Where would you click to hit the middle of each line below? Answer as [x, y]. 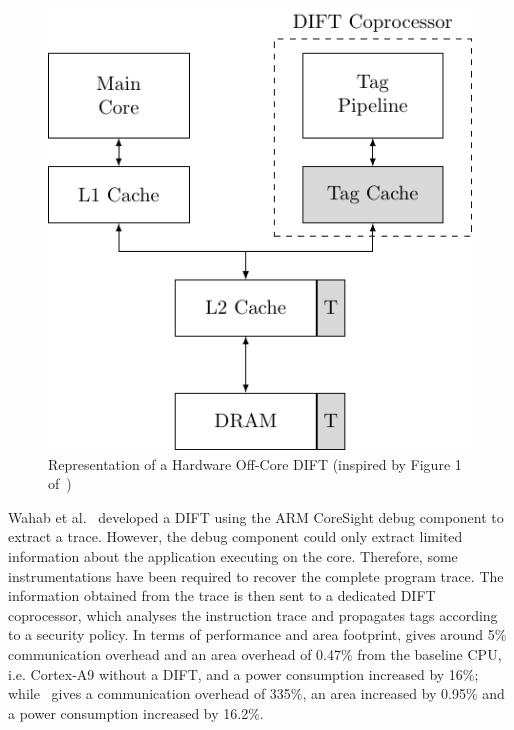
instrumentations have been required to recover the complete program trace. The [256, 575]
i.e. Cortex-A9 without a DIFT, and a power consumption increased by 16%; [243, 673]
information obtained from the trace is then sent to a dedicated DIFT [222, 595]
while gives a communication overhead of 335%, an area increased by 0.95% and [256, 693]
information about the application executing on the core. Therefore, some [233, 556]
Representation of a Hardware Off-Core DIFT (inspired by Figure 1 [255, 463]
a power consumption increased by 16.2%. [136, 712]
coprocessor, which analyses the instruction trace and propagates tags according [253, 614]
